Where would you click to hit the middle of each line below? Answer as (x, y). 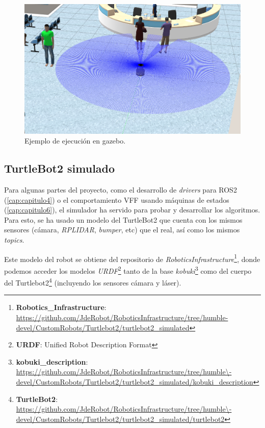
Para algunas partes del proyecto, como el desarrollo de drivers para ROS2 (121, 190)
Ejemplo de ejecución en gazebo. (75, 141)
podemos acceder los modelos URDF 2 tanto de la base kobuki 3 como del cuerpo (128, 270)
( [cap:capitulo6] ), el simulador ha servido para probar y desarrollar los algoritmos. (132, 210)
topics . (14, 240)
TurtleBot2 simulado (60, 168)
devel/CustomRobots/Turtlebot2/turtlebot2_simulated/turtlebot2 (120, 419)
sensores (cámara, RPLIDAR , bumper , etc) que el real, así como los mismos (122, 230)
